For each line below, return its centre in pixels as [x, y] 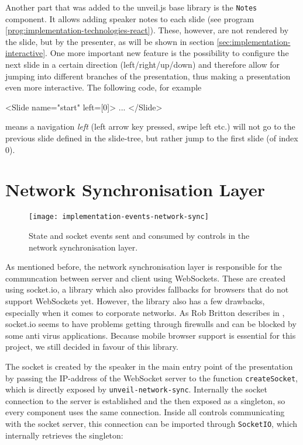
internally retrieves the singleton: [64, 435]
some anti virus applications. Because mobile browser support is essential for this [151, 335]
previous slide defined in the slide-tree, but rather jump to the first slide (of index [152, 138]
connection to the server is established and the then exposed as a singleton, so [145, 400]
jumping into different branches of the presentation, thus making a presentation [148, 76]
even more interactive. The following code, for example [104, 87]
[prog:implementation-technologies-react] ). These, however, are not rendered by [147, 30]
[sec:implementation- [254, 41]
